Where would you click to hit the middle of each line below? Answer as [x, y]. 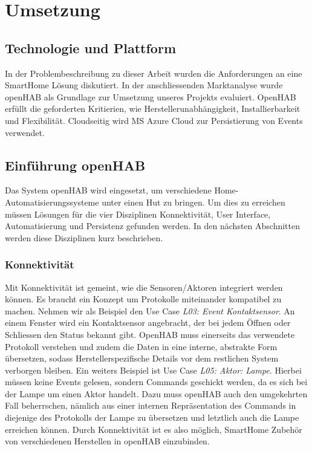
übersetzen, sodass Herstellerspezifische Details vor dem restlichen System [142, 358]
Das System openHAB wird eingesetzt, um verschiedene [108, 190]
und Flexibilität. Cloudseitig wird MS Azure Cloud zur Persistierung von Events [154, 120]
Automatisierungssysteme [52, 202]
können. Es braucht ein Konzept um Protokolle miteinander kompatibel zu [143, 299]
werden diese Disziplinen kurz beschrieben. [84, 237]
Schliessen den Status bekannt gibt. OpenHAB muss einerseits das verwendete [150, 334]
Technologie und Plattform [91, 47]
